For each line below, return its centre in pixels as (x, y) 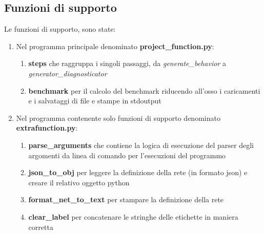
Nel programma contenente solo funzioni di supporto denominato (118, 118)
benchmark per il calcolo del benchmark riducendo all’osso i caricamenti (144, 90)
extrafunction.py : (47, 128)
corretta (41, 227)
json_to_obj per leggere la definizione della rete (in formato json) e (138, 172)
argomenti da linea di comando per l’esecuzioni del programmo (127, 155)
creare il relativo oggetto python (79, 182)
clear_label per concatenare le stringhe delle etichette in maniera (133, 216)
